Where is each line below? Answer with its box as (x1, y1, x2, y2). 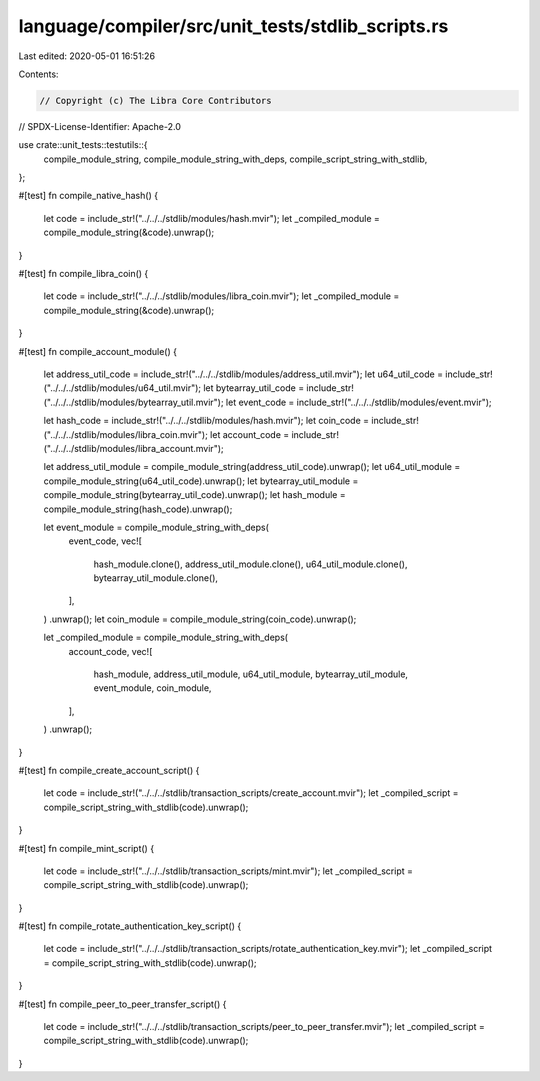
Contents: (18, 68, 59, 80)
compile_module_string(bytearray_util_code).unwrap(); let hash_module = (43, 489, 346, 501)
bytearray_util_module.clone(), (93, 572, 219, 584)
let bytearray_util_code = (203, 382, 305, 394)
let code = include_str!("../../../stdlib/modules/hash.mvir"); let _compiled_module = (43, 212, 380, 224)
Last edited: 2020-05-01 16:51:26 (18, 50, 155, 62)
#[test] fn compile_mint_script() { (18, 842, 155, 854)
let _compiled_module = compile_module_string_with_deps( (43, 631, 289, 644)
